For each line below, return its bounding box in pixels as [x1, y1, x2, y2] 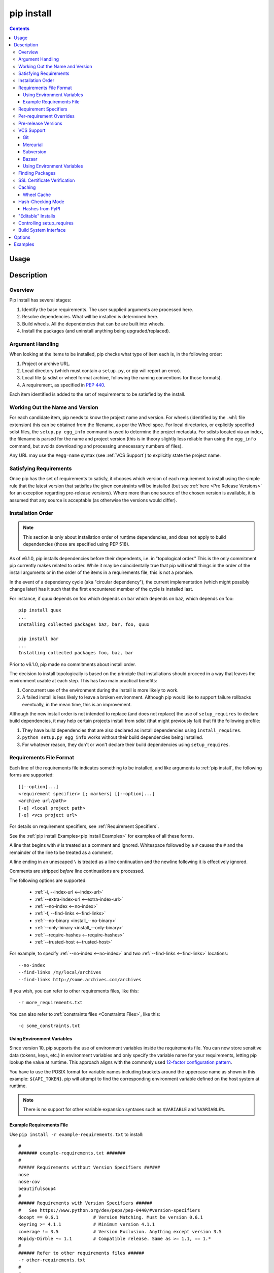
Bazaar [23, 156, 38, 162]
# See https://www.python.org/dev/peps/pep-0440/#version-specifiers [18, 1207, 200, 1213]
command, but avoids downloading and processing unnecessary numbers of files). [9, 443, 183, 449]
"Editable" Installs [18, 213, 55, 219]
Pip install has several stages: [9, 297, 72, 303]
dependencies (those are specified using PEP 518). [23, 541, 130, 547]
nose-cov [18, 1179, 40, 1184]
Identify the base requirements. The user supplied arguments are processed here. [22, 306, 194, 313]
